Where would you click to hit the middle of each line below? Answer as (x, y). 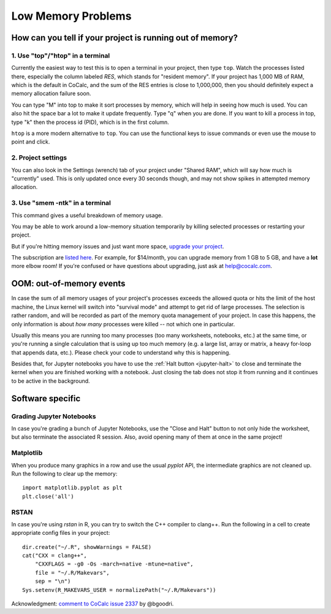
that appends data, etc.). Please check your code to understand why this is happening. (121, 352)
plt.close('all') (48, 496)
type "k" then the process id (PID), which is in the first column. (90, 122)
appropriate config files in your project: (61, 533)
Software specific (46, 398)
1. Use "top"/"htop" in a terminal (61, 55)
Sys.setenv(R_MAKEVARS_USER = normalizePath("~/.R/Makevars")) (119, 590)
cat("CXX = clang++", (55, 556)
